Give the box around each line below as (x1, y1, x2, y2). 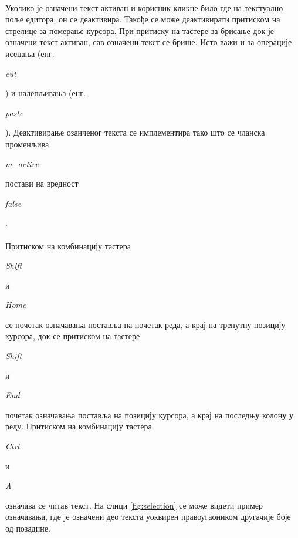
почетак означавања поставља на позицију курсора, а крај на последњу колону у (5, 408, 293, 421)
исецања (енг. (5, 47, 55, 59)
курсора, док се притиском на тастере (5, 330, 140, 342)
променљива (5, 137, 49, 150)
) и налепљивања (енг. (5, 87, 86, 99)
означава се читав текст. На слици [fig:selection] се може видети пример (5, 499, 263, 511)
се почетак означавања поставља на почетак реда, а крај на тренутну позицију (5, 318, 286, 330)
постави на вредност (5, 177, 79, 190)
